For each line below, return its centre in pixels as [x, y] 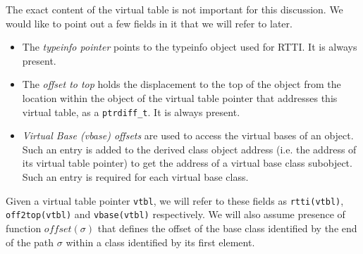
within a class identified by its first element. [160, 242]
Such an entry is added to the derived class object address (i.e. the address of [189, 149]
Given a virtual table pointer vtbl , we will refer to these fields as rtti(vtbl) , [175, 200]
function [24, 228]
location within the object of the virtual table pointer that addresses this [180, 97]
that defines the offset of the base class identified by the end [227, 228]
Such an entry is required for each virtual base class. [135, 177]
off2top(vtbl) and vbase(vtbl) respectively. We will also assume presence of [176, 214]
